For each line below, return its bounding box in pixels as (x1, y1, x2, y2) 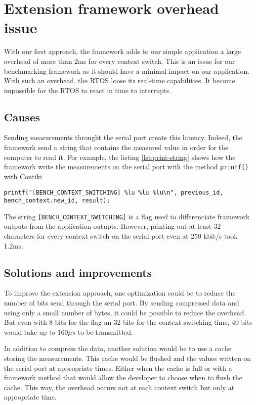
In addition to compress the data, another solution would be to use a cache (4, 343, 232, 354)
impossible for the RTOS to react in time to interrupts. (4, 85, 171, 95)
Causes (4, 109, 40, 124)
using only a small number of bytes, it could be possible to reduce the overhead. (4, 307, 246, 317)
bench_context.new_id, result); (4, 197, 110, 204)
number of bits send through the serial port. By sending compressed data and (4, 298, 239, 308)
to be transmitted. (78, 326, 133, 337)
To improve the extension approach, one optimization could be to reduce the (4, 288, 236, 298)
